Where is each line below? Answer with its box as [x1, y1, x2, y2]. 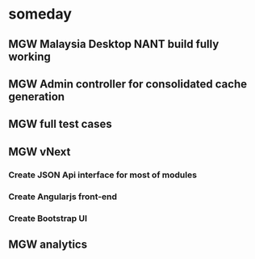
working [8, 49, 51, 63]
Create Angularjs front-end [8, 191, 118, 202]
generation [8, 90, 65, 104]
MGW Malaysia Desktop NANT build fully [8, 37, 219, 51]
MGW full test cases [8, 117, 113, 131]
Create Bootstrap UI [8, 212, 87, 223]
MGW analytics [8, 237, 87, 251]
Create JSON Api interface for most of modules [8, 169, 198, 180]
